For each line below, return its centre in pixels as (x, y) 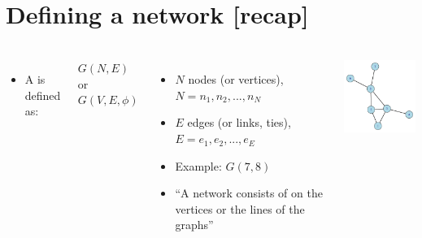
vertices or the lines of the (240, 208)
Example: (198, 165)
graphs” (194, 225)
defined (43, 95)
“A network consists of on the (249, 193)
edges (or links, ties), (239, 122)
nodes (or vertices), (236, 79)
